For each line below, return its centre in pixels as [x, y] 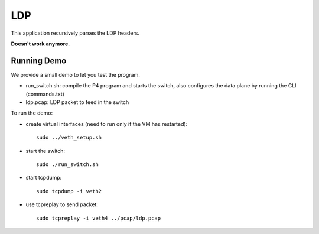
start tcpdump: [44, 178]
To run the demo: [32, 113]
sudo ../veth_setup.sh [69, 138]
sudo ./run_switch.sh [67, 164]
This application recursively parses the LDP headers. [75, 33]
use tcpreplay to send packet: [62, 204]
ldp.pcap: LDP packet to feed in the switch [77, 102]
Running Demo [39, 61]
